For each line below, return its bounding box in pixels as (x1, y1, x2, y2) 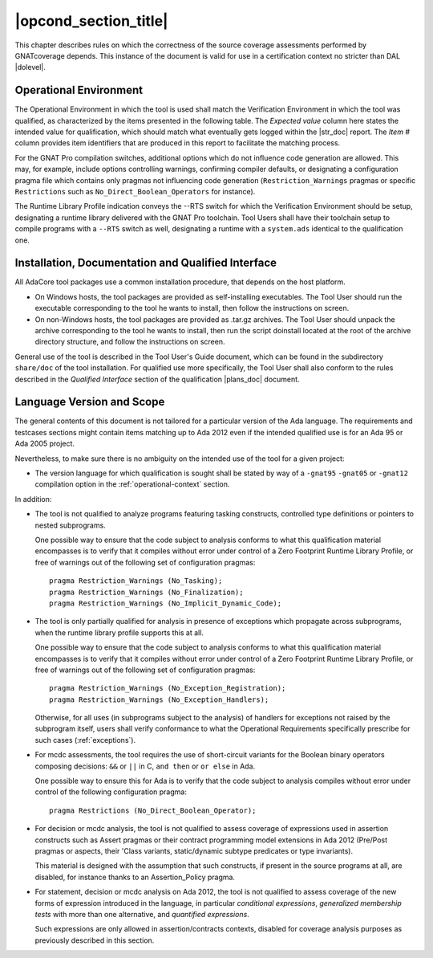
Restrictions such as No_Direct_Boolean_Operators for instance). (14, 186, 256, 196)
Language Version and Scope (14, 395, 165, 409)
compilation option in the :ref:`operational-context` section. (34, 479, 230, 489)
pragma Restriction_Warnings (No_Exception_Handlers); (49, 695, 269, 704)
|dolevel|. (14, 63, 46, 72)
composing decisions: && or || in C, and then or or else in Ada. (34, 761, 256, 771)
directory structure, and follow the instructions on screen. (34, 337, 225, 347)
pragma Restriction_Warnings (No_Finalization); (49, 587, 244, 597)
